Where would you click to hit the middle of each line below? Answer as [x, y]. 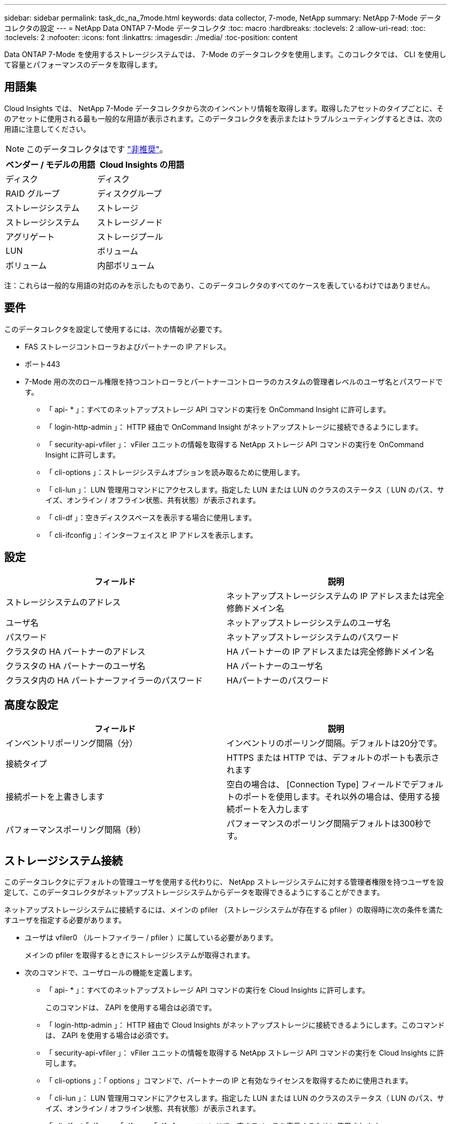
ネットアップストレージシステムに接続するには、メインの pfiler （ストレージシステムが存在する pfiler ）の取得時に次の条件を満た [224, 910]
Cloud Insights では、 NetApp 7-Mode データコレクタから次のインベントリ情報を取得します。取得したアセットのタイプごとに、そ [224, 108]
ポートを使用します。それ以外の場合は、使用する [337, 797]
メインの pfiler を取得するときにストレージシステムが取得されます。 [140, 955]
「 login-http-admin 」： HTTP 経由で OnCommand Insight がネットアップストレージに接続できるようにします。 [234, 427]
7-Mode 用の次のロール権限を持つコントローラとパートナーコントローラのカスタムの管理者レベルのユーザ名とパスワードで [234, 381]
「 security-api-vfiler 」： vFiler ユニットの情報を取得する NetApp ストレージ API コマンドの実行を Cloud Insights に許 [245, 1053]
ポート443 [42, 364]
